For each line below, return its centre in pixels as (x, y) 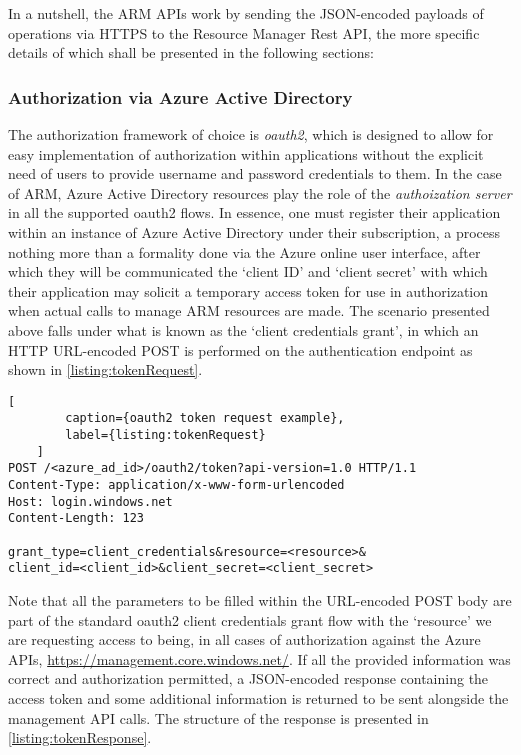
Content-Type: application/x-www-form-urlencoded (176, 485)
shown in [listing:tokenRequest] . (105, 369)
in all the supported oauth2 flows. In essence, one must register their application (254, 212)
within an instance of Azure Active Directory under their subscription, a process (254, 231)
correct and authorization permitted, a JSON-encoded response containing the (248, 678)
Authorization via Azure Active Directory (180, 96)
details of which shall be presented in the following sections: (191, 52)
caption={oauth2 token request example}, (205, 418)
